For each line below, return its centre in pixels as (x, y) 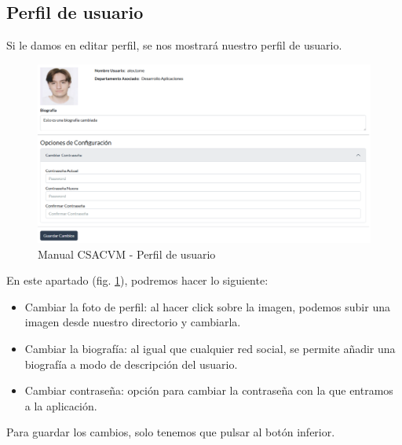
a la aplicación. (61, 405)
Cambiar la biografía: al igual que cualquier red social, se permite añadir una (210, 349)
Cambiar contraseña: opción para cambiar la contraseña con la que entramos (209, 390)
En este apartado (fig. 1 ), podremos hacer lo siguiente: (137, 280)
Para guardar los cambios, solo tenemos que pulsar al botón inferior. (171, 432)
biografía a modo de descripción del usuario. (131, 364)
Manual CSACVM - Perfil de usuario (127, 254)
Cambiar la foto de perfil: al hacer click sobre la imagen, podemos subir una (207, 306)
